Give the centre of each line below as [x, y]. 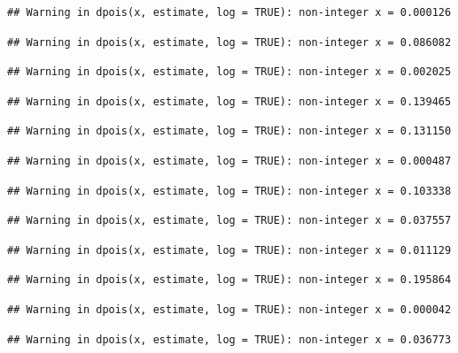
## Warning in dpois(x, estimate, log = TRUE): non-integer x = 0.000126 [229, 12]
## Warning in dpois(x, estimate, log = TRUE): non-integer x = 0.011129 [229, 250]
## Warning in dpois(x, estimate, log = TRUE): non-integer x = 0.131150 [229, 131]
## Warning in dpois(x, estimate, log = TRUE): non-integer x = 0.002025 [229, 72]
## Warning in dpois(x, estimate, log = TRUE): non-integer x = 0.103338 [229, 191]
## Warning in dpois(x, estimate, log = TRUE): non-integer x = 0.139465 [229, 101]
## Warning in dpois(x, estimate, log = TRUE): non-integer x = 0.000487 [229, 161]
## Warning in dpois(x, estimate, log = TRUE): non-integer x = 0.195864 [229, 280]
